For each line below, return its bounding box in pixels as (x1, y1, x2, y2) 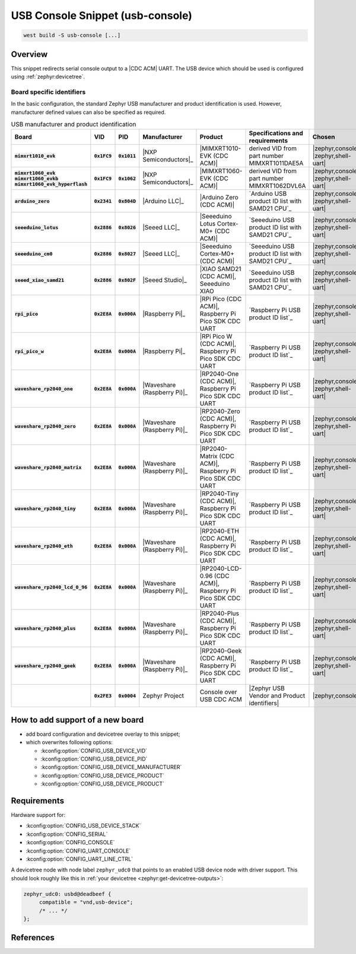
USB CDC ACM (199, 695, 243, 704)
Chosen (312, 133, 335, 141)
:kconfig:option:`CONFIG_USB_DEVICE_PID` (40, 755, 148, 762)
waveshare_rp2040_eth (14, 543, 74, 549)
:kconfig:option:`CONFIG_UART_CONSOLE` (26, 847, 131, 854)
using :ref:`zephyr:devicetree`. (11, 73, 85, 80)
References (11, 933, 55, 943)
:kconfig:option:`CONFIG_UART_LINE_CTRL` (26, 856, 133, 863)
